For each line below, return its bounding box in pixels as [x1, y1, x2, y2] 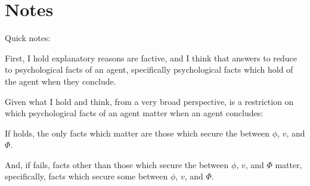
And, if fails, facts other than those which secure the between [5, 158, 229, 170]
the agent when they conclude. [5, 75, 116, 87]
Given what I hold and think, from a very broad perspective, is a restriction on [5, 95, 294, 107]
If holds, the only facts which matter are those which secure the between [5, 126, 270, 139]
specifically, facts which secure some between [5, 170, 168, 182]
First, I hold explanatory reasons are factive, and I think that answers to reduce [5, 51, 297, 64]
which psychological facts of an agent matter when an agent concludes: [5, 107, 263, 119]
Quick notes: [5, 32, 51, 44]
